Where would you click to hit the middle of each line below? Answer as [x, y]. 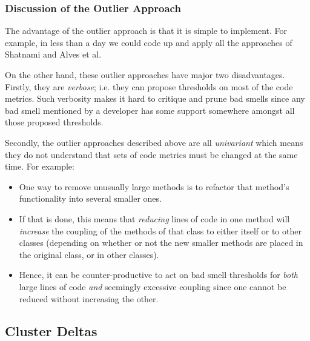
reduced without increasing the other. [89, 298]
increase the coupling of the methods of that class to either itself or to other [160, 230]
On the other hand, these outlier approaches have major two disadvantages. [145, 74]
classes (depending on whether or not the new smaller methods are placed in [161, 243]
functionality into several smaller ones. [90, 198]
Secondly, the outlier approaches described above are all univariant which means [154, 142]
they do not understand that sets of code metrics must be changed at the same [151, 154]
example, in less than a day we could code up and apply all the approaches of [149, 42]
